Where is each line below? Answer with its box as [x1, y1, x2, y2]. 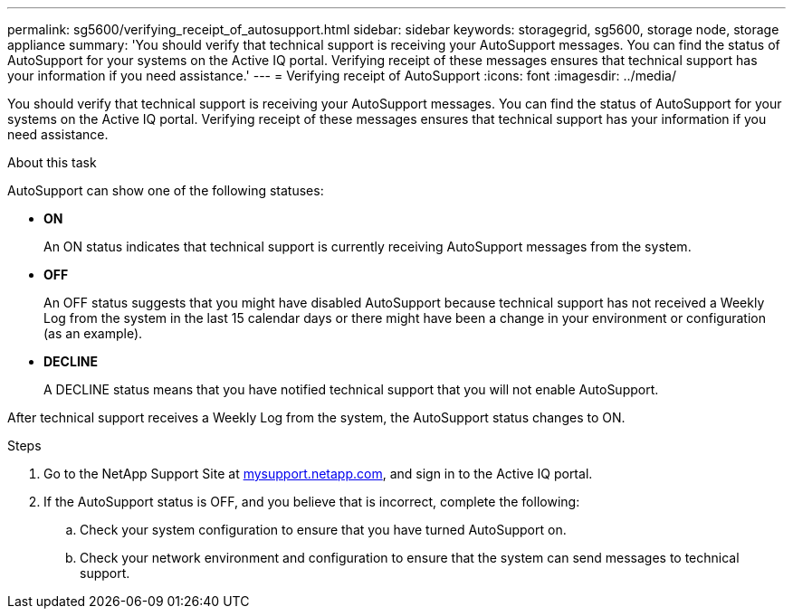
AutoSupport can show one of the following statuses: [7, 183, 324, 198]
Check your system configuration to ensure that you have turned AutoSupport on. [80, 522, 567, 537]
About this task [7, 155, 97, 170]
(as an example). [43, 326, 143, 341]
